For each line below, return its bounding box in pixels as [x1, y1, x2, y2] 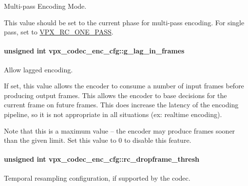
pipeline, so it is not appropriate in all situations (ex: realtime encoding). [4, 109, 222, 119]
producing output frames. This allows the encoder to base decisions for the [4, 90, 227, 100]
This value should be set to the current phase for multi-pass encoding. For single [4, 17, 245, 27]
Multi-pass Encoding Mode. [4, 1, 87, 11]
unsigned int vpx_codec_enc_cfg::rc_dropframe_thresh [4, 154, 200, 164]
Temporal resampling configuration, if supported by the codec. [4, 172, 191, 183]
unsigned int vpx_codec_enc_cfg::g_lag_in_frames [4, 46, 185, 56]
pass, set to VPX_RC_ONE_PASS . [4, 27, 114, 37]
